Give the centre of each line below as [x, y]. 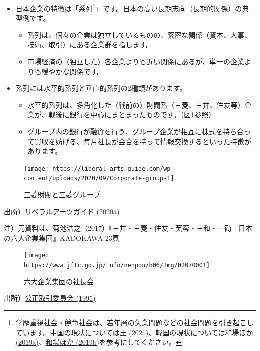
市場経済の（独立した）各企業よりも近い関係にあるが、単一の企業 [136, 61]
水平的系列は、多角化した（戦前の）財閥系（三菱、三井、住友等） [136, 104]
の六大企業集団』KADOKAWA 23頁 [62, 238]
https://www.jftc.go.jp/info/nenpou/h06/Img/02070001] [117, 266]
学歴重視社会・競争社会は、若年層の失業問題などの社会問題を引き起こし [135, 322]
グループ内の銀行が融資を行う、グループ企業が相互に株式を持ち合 [136, 131]
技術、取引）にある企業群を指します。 [90, 44]
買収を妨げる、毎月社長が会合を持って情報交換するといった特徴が [143, 141]
